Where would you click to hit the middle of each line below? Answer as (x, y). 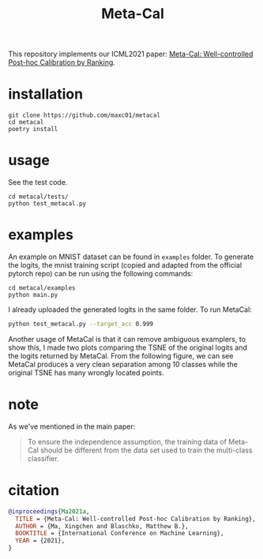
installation (46, 94)
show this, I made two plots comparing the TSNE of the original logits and (128, 347)
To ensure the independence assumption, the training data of (127, 441)
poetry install (33, 129)
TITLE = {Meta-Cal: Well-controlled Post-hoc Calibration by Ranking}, (136, 519)
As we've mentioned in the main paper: (72, 426)
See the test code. (38, 182)
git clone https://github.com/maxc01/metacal (84, 115)
